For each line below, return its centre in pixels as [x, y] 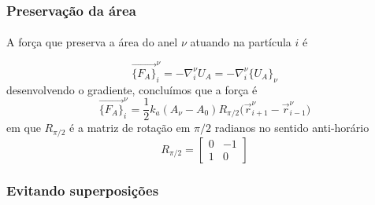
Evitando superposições [83, 190]
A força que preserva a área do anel [92, 42]
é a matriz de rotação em [130, 128]
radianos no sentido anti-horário [292, 128]
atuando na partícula [241, 42]
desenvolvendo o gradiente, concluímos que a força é [132, 89]
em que [24, 128]
